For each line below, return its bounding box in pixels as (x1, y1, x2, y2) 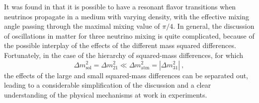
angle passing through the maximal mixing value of (4, 21, 160, 31)
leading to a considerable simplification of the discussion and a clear (4, 80, 211, 90)
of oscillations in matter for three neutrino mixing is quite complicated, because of (4, 30, 255, 41)
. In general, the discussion (173, 21, 255, 31)
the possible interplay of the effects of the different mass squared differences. (4, 40, 236, 51)
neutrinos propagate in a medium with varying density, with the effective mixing (4, 11, 250, 21)
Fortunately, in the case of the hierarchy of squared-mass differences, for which (4, 50, 244, 60)
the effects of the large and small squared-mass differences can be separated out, (4, 70, 249, 80)
